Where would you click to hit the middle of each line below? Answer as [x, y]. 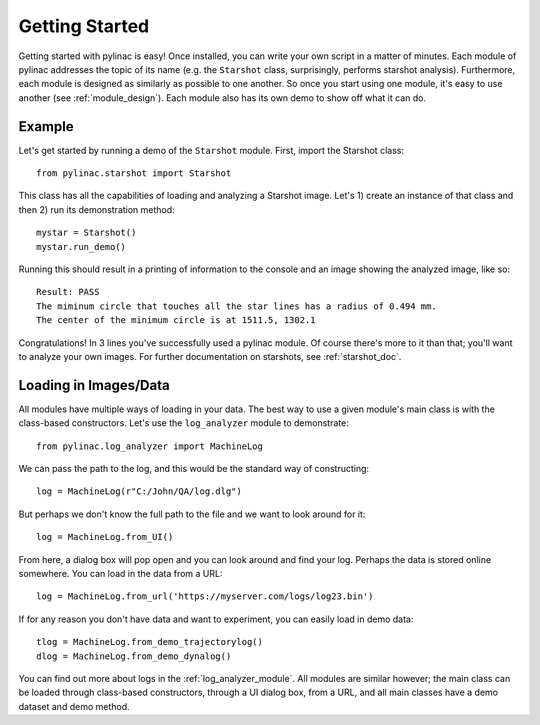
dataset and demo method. [74, 706]
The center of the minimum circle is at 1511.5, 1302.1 [176, 320]
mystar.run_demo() [81, 246]
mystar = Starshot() [86, 233]
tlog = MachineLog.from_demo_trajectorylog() [150, 642]
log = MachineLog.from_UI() [105, 537]
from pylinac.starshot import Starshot [134, 173]
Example [46, 126]
